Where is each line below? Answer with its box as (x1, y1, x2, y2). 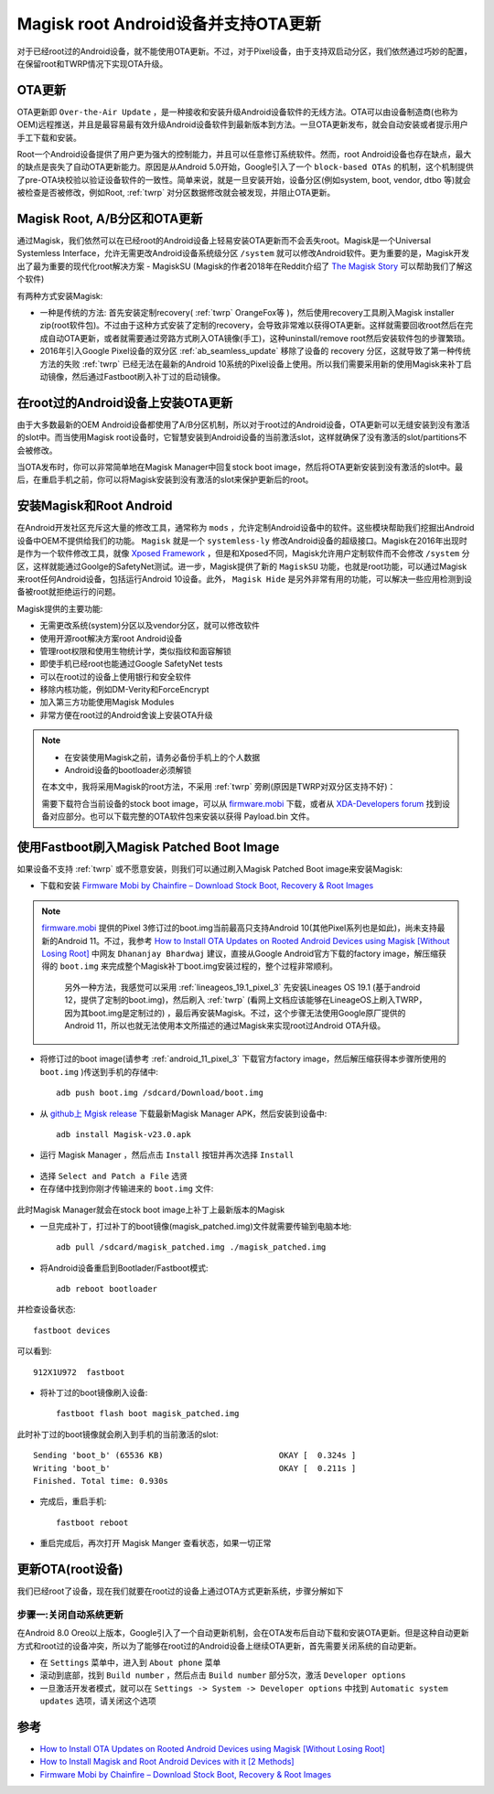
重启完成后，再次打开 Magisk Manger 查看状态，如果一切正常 (39, 1538, 272, 1549)
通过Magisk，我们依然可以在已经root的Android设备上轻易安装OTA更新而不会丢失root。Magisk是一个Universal (16, 235, 432, 246)
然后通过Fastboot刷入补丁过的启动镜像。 (71, 371, 226, 381)
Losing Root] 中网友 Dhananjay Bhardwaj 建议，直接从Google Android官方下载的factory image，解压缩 (41, 948, 439, 960)
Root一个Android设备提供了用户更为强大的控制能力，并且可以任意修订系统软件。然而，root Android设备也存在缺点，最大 (16, 149, 472, 160)
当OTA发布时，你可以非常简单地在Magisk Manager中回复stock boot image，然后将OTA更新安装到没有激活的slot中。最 (16, 462, 464, 473)
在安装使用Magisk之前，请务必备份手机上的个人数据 (64, 751, 261, 763)
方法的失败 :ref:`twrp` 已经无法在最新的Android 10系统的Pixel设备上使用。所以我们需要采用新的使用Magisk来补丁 (39, 358, 464, 370)
